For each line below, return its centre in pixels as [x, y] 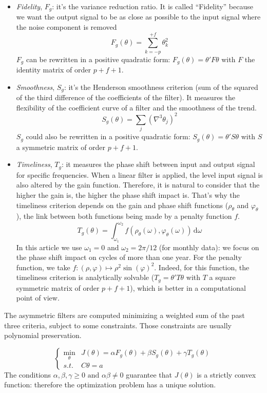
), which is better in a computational [188, 287]
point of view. [38, 298]
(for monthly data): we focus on [209, 247]
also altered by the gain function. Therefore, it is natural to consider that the [138, 185]
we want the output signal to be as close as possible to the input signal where [138, 17]
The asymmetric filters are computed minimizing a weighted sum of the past [125, 315]
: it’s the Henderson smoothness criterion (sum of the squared [161, 87]
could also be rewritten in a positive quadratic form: [108, 136]
